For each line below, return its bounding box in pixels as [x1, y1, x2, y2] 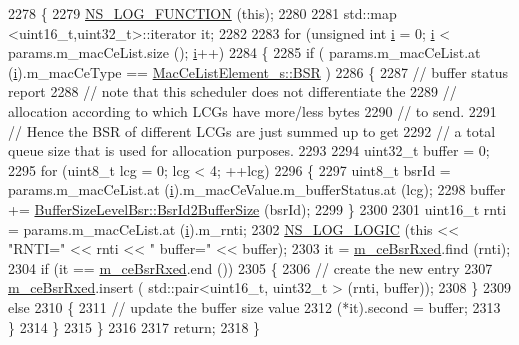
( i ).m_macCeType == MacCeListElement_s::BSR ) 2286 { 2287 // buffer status [8, 61, 509, 82]
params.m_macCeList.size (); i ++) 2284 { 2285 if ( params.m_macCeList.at [8, 42, 481, 63]
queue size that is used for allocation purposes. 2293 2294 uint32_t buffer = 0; [8, 140, 490, 161]
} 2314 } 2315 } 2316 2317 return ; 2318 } [8, 316, 261, 337]
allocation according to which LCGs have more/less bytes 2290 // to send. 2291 [8, 100, 497, 121]
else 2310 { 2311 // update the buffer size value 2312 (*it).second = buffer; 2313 [8, 296, 501, 317]
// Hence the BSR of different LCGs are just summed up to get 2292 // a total [8, 120, 496, 141]
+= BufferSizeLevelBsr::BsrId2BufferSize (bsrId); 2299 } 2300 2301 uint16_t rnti [8, 198, 507, 219]
